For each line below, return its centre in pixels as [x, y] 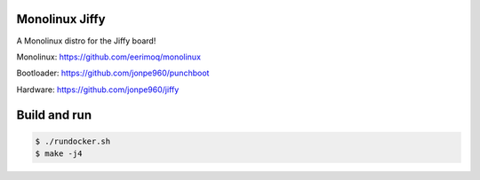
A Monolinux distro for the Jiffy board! [86, 41]
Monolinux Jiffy [61, 19]
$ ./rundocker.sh [73, 141]
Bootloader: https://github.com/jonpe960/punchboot [113, 73]
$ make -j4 [59, 154]
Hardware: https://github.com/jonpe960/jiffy [98, 90]
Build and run [54, 115]
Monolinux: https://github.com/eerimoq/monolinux [109, 57]
